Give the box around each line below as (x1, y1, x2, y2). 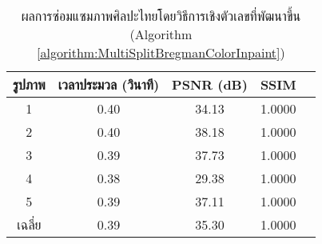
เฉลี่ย (17, 215, 42, 234)
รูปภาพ (13, 75, 46, 94)
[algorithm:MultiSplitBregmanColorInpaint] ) (37, 43, 285, 62)
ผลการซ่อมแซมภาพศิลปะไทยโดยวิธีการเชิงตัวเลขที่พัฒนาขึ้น (21, 6, 301, 25)
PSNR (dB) (172, 75, 248, 94)
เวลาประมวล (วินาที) (58, 75, 160, 94)
